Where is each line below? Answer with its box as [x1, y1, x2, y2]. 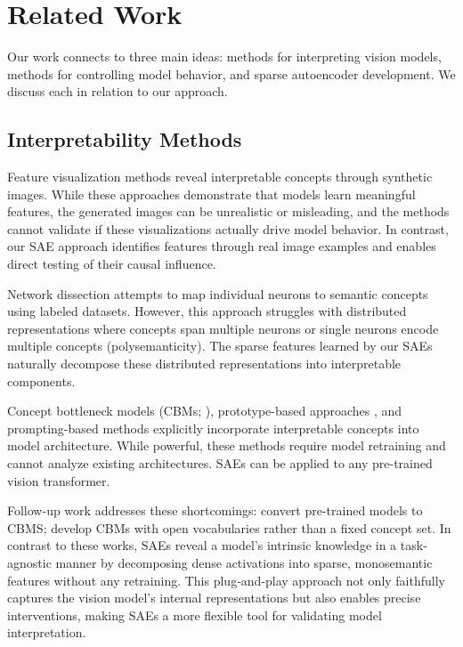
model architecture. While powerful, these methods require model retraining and [7, 436, 446, 455]
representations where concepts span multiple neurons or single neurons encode [7, 319, 439, 337]
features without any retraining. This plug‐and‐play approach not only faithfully [7, 570, 445, 589]
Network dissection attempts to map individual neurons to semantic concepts [7, 284, 428, 303]
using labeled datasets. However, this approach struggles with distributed [7, 302, 407, 320]
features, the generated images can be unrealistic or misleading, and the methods [7, 202, 450, 221]
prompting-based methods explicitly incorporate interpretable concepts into [7, 418, 419, 437]
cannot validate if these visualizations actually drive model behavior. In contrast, [7, 219, 449, 238]
